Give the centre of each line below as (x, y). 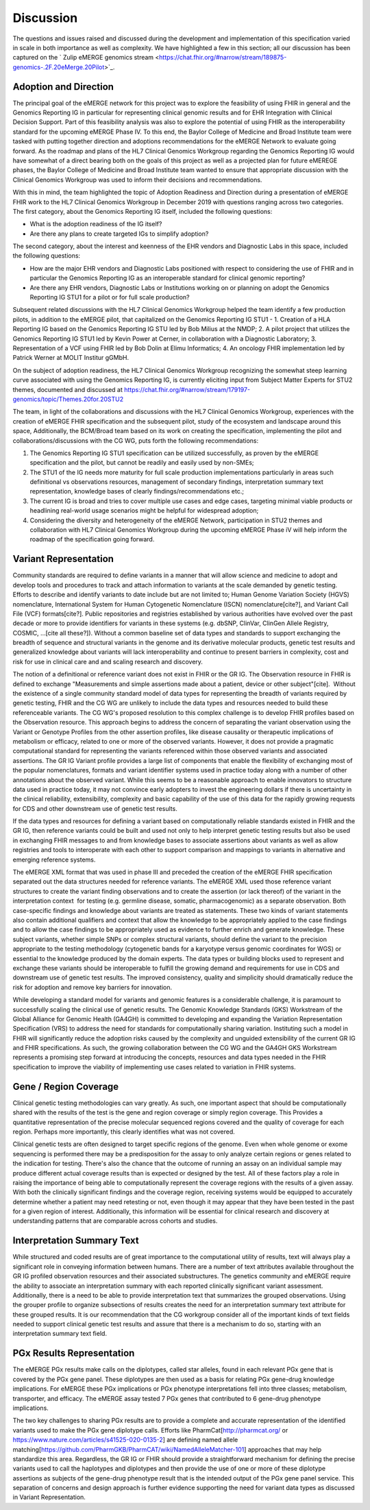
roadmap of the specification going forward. (92, 539)
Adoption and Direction (63, 87)
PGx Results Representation (74, 1353)
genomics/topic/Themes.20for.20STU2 (68, 399)
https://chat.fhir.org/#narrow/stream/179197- (187, 389)
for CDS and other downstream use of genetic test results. (95, 808)
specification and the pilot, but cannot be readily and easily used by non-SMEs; (142, 463)
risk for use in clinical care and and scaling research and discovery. (108, 661)
